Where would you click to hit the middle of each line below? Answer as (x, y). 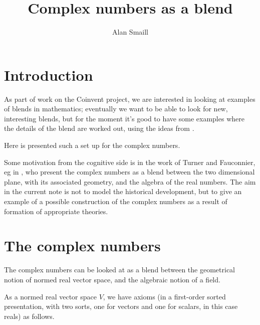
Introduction (49, 74)
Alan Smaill (130, 32)
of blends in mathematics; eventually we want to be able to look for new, (116, 109)
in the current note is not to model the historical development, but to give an (123, 191)
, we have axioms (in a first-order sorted (164, 296)
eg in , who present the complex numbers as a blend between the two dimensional (129, 172)
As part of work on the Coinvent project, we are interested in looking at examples (130, 99)
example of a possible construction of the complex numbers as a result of (116, 201)
